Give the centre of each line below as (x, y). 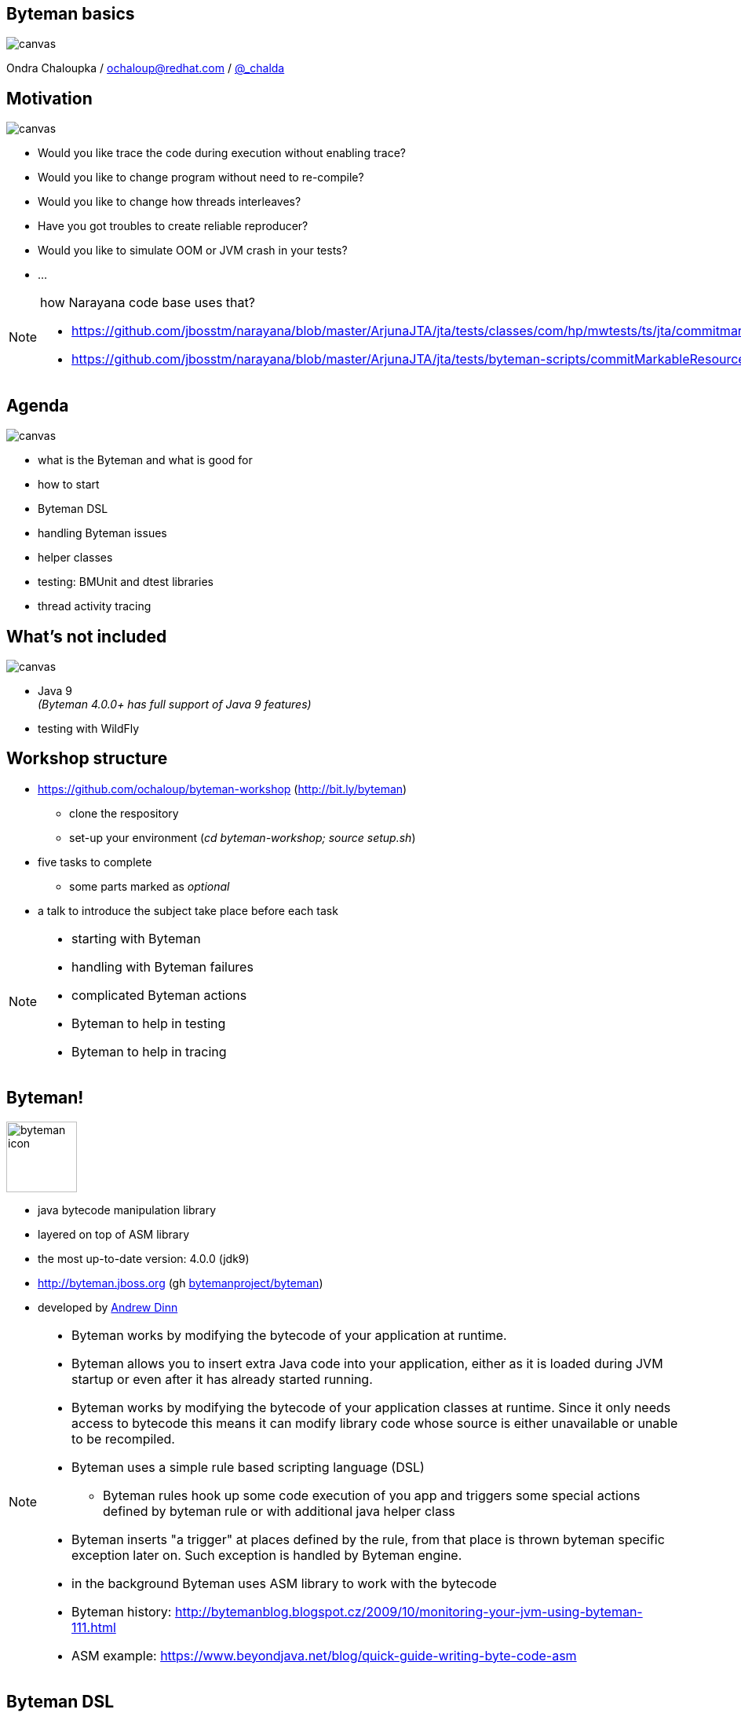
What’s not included (87, 636)
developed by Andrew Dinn (108, 1307)
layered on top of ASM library (114, 1234)
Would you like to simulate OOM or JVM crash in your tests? (193, 251)
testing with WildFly (89, 728)
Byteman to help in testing (149, 1023)
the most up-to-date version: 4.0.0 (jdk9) (144, 1258)
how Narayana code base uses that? (148, 303)
